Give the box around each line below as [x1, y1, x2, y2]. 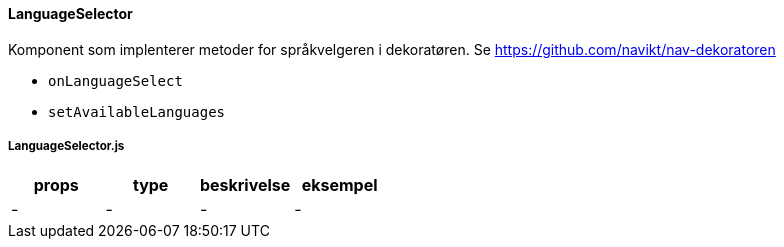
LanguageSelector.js [8, 139, 125, 153]
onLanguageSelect [48, 72, 183, 89]
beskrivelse [199, 175, 291, 196]
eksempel [301, 175, 378, 196]
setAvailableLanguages [48, 103, 226, 120]
